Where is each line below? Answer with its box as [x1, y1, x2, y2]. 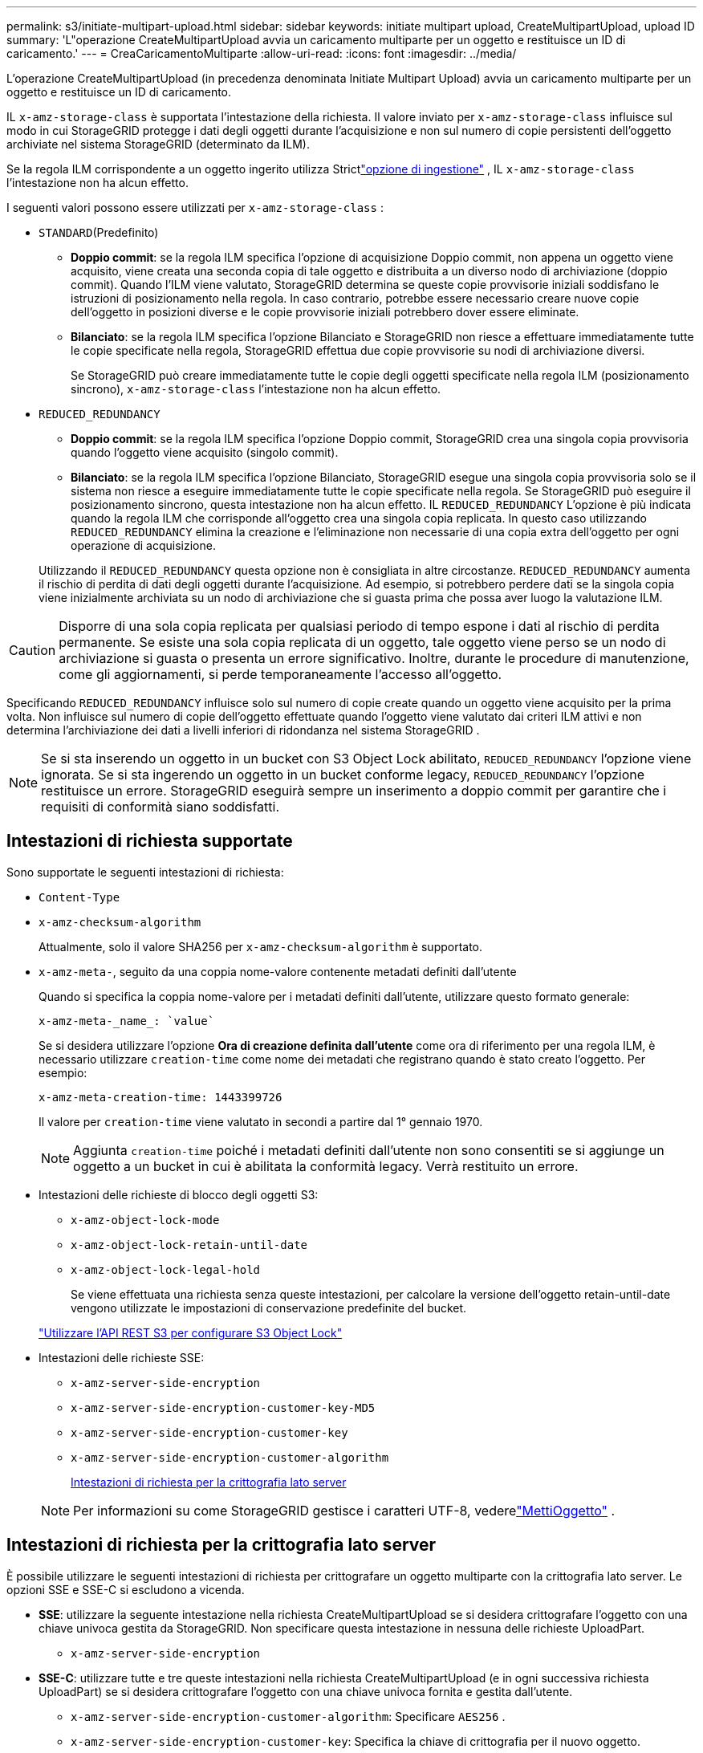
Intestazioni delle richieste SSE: [39, 1350, 205, 1365]
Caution [9, 642, 56, 658]
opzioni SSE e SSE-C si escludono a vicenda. [6, 1582, 245, 1596]
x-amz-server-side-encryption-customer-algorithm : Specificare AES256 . [71, 1709, 506, 1723]
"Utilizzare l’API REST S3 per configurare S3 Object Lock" [39, 1325, 343, 1340]
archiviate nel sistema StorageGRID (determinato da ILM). [6, 137, 310, 151]
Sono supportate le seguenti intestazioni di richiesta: [6, 864, 284, 879]
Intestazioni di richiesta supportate [6, 831, 293, 852]
